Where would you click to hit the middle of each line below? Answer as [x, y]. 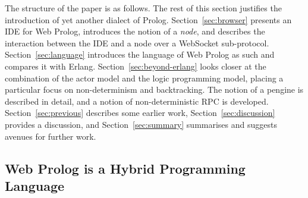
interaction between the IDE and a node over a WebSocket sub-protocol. [137, 43]
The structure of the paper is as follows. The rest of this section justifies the [143, 8]
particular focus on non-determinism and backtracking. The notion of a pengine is [154, 89]
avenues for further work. [51, 136]
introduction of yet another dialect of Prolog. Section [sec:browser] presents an [148, 19]
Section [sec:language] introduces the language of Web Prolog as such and [140, 54]
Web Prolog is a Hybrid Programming [125, 168]
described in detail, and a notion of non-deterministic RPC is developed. [137, 101]
